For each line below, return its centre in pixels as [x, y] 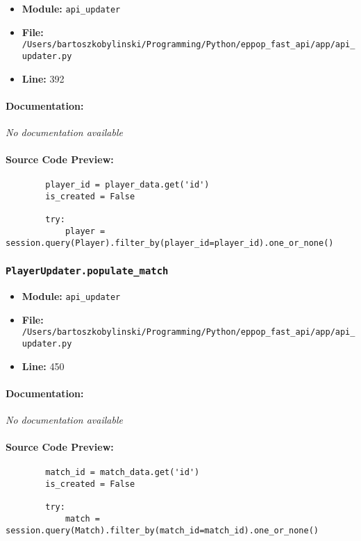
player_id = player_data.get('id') [127, 185]
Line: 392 [43, 78]
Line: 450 [43, 366]
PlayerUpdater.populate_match [87, 271]
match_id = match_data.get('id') [123, 473]
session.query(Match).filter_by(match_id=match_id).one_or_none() [162, 530]
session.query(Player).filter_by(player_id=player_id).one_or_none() [170, 243]
